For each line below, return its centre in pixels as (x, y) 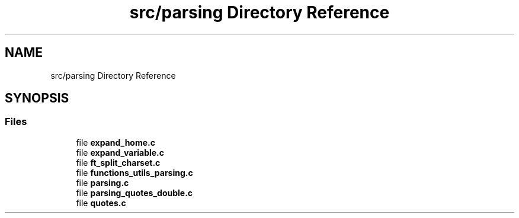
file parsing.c (102, 182)
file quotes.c (101, 203)
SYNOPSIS (37, 98)
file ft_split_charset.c (118, 162)
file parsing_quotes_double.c (134, 193)
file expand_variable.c (120, 152)
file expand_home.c (116, 142)
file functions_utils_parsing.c (134, 172)
